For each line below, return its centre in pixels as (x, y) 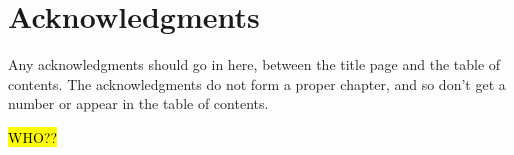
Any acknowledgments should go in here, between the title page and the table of (254, 64)
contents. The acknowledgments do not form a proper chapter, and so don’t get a (257, 83)
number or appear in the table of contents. (138, 103)
